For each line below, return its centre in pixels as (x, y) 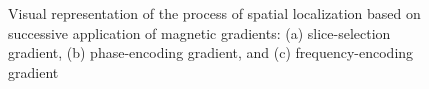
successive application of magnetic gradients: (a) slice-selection (199, 32)
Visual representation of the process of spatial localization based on (214, 13)
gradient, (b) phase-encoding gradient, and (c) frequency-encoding (211, 52)
